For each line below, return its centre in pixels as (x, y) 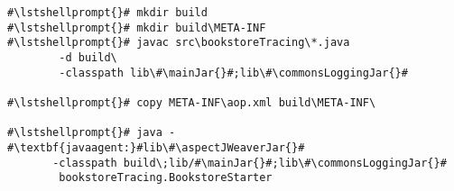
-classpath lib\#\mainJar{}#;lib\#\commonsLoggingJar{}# (233, 73)
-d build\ (88, 57)
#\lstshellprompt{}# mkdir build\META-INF (137, 27)
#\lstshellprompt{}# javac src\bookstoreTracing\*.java (179, 43)
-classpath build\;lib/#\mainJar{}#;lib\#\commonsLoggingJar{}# (250, 163)
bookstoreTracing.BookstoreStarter (166, 178)
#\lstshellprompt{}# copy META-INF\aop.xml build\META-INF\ (192, 102)
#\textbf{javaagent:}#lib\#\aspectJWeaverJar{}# (156, 147)
